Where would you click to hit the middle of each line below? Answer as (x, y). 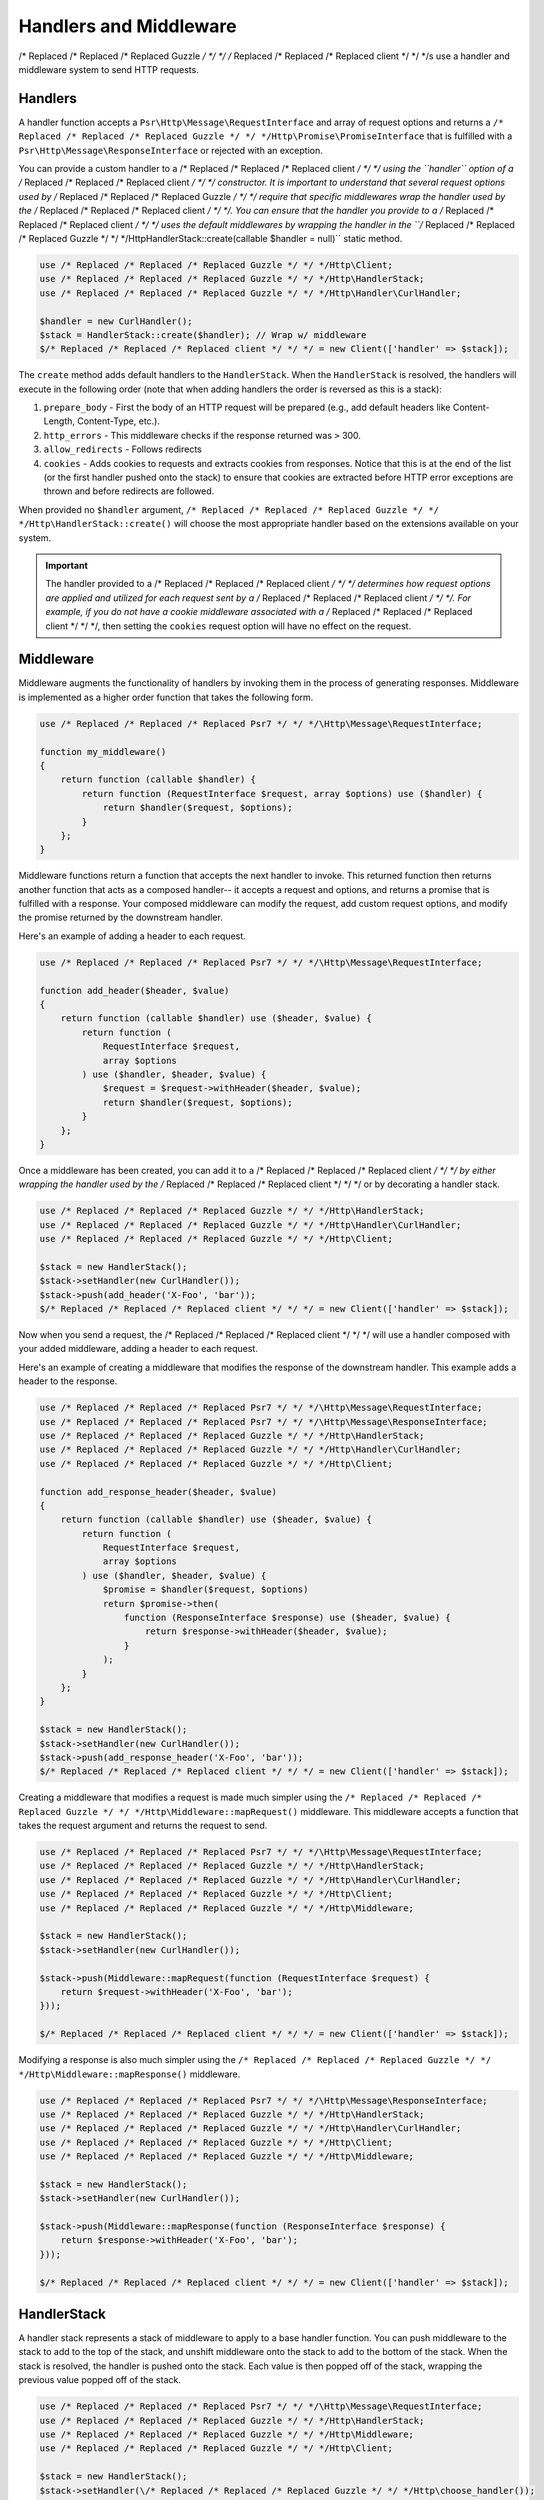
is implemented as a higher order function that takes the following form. (166, 697)
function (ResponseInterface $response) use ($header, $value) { (287, 1618)
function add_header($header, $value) (134, 990)
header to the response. (68, 1381)
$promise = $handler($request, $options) (205, 1589)
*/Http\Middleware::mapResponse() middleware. (129, 2074)
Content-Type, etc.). (118, 421)
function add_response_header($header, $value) (158, 1491)
